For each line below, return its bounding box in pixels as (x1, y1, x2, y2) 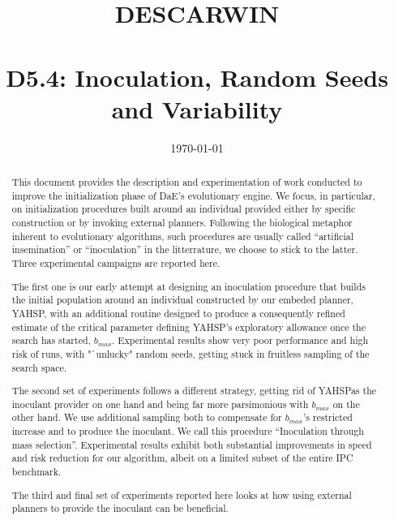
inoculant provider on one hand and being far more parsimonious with (11, 397, 309, 410)
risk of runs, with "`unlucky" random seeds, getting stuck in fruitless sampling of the (11, 346, 370, 360)
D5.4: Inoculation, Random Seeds (6, 60, 388, 93)
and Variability (111, 92, 283, 125)
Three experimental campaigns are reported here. (11, 256, 221, 270)
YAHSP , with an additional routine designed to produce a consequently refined (11, 306, 345, 320)
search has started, (11, 333, 91, 347)
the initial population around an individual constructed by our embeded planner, (11, 293, 353, 307)
